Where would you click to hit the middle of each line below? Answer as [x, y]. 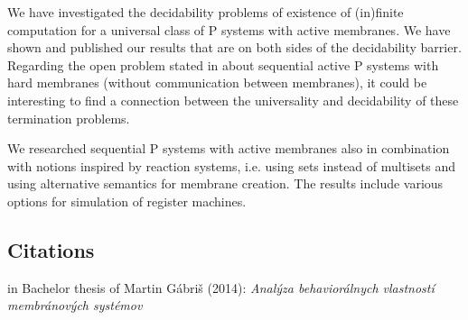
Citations [51, 249]
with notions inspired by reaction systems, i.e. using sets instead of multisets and [231, 165]
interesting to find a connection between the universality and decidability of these [233, 100]
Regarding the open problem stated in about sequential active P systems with [223, 64]
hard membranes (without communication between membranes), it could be [217, 82]
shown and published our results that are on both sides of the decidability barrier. [234, 47]
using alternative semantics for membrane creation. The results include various [225, 183]
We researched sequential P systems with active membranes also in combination [229, 148]
